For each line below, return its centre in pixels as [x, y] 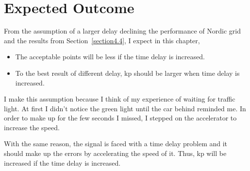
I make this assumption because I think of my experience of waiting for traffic [120, 99]
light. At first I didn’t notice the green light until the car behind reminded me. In [125, 108]
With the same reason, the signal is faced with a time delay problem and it [116, 144]
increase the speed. [32, 127]
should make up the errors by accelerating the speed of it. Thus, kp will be [115, 153]
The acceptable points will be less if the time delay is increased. [110, 57]
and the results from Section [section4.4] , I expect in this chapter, [102, 40]
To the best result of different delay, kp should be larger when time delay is [127, 73]
